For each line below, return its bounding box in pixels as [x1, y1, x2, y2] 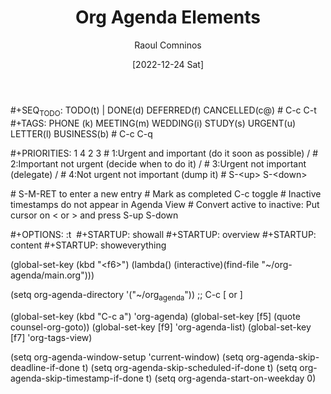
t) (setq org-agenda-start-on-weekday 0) [145, 372, 317, 384]
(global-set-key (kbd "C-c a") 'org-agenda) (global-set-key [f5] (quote [10, 310, 301, 322]
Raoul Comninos [134, 39, 202, 51]
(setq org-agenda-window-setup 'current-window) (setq [10, 351, 244, 363]
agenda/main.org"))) [10, 269, 95, 281]
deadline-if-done [10, 361, 80, 373]
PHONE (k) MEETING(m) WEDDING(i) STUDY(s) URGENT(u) [48, 117, 297, 129]
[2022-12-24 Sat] [131, 58, 205, 70]
